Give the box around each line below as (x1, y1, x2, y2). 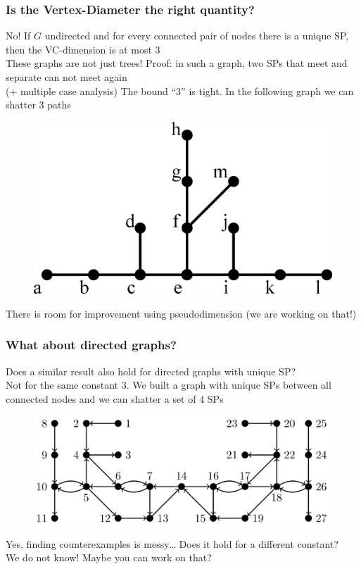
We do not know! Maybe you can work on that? (6, 550, 212, 565)
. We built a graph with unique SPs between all (126, 377, 331, 392)
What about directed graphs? (6, 336, 177, 354)
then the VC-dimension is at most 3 (6, 42, 160, 56)
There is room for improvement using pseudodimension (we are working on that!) (6, 306, 357, 320)
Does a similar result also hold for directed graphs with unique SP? (6, 363, 296, 378)
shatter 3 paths (6, 97, 71, 112)
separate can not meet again (6, 70, 127, 84)
